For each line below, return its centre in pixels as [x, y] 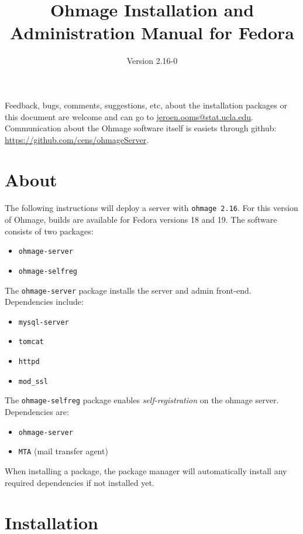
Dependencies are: [37, 412]
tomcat [31, 342]
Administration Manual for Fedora [152, 33]
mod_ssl [33, 381]
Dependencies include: [44, 302]
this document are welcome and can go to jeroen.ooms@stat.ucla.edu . [129, 116]
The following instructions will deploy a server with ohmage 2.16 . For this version [151, 208]
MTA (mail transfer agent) [63, 451]
